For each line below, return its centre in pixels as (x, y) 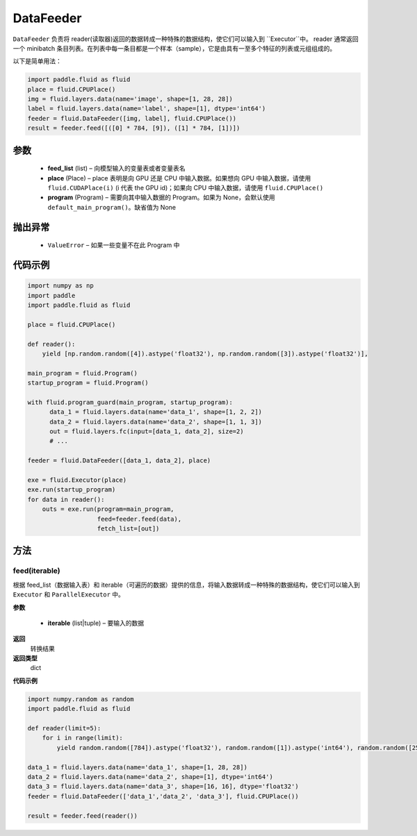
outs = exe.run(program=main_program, (108, 509)
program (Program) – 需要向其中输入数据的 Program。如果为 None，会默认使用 (162, 197)
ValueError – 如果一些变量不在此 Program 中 (114, 245)
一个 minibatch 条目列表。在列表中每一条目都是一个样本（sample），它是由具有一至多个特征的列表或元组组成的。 (174, 48)
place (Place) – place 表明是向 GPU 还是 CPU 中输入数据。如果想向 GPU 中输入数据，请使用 (179, 178)
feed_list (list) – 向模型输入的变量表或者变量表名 (116, 168)
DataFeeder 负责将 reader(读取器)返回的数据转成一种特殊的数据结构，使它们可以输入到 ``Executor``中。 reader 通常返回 (186, 39)
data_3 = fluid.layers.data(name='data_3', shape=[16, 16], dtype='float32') (163, 787)
